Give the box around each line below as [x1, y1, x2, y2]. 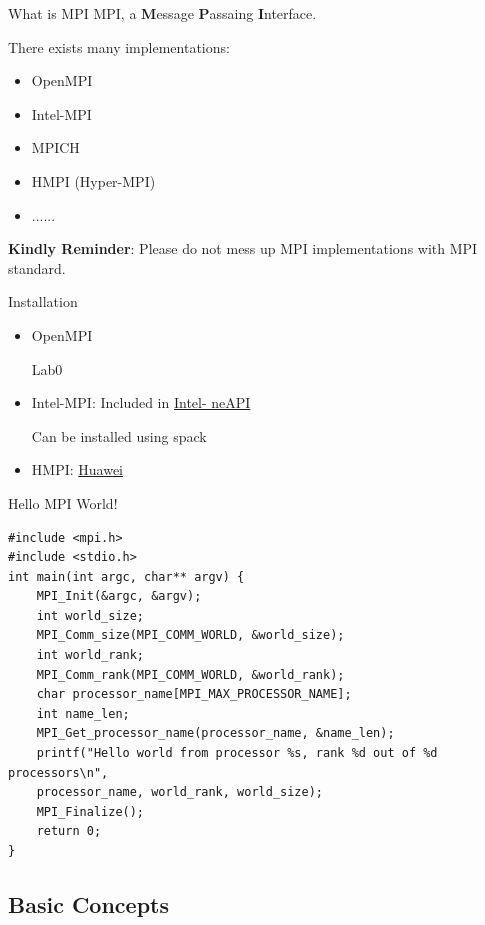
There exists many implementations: [8, 36, 230, 57]
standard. [8, 257, 66, 278]
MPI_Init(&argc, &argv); [36, 589, 202, 604]
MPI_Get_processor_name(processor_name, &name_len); [36, 726, 395, 741]
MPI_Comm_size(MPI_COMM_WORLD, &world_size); [36, 628, 345, 643]
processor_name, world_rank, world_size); [36, 785, 323, 800]
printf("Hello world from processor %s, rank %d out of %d [36, 746, 438, 761]
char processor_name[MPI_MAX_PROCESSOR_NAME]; [36, 687, 352, 702]
